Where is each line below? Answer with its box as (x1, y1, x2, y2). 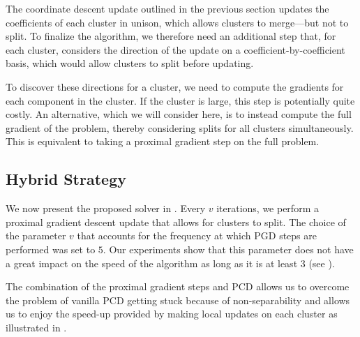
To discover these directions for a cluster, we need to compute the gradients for (6, 79, 344, 93)
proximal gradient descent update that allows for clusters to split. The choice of (6, 214, 346, 229)
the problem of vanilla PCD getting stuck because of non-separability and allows (6, 292, 350, 307)
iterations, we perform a (216, 201, 319, 216)
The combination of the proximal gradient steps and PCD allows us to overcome (6, 279, 350, 294)
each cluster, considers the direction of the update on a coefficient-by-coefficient (6, 42, 345, 57)
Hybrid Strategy (6, 168, 126, 190)
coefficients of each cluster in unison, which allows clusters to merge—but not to (6, 15, 349, 29)
